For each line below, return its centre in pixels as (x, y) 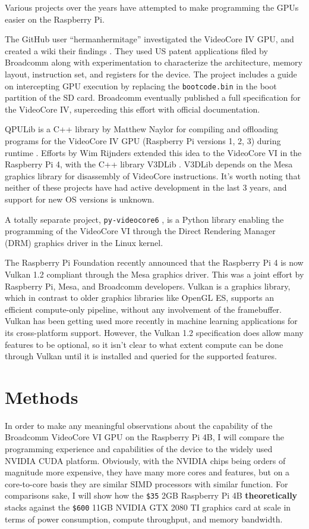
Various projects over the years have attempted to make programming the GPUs (152, 7)
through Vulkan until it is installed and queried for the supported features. (141, 356)
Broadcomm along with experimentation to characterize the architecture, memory (154, 62)
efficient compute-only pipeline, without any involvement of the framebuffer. (143, 309)
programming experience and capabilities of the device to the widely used (139, 449)
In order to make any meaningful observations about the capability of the (139, 425)
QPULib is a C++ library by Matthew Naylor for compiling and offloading (141, 129)
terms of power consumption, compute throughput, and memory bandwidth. (144, 519)
